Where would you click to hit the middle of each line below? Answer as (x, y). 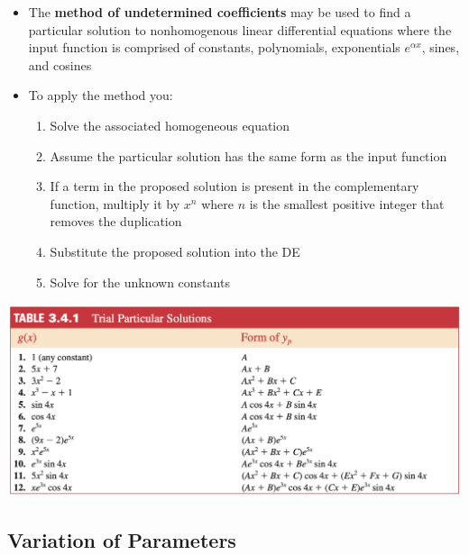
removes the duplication (116, 221)
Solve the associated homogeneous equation (170, 125)
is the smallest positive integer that (347, 203)
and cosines (60, 64)
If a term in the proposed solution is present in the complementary (234, 186)
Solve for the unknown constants (140, 282)
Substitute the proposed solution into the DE (175, 251)
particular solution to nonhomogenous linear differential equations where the (240, 29)
